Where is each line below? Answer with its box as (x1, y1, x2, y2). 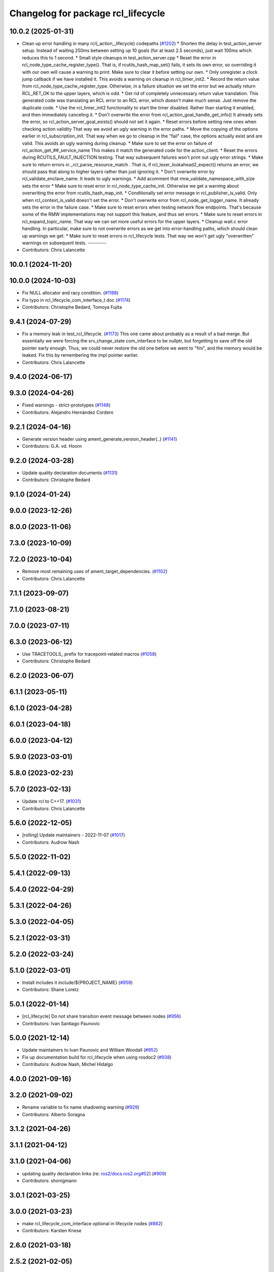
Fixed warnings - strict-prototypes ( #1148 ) (22, 402, 111, 408)
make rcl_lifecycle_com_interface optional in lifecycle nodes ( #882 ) (22, 1220, 163, 1226)
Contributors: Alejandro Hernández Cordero (22, 409, 114, 415)
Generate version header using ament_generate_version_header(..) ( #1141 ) (22, 436, 178, 442)
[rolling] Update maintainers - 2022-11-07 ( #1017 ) (22, 832, 125, 838)
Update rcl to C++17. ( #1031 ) (22, 798, 81, 804)
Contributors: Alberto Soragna (22, 1111, 85, 1117)
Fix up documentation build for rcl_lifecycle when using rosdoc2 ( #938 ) (22, 1054, 172, 1060)
